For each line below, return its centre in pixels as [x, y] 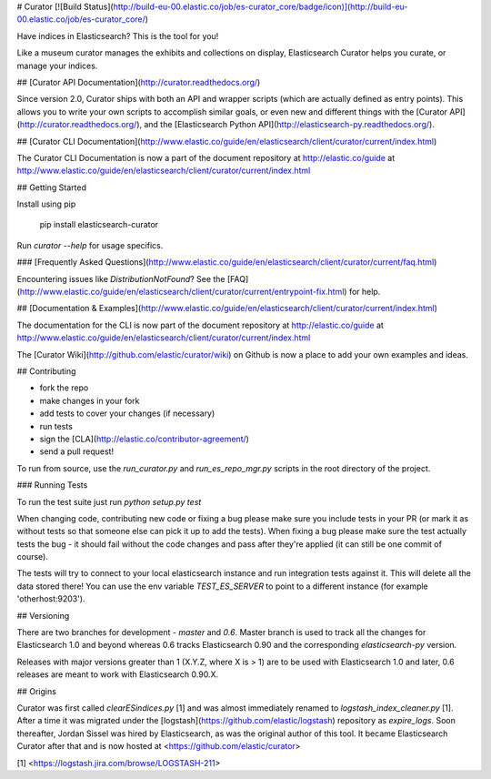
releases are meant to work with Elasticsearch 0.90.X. [117, 674]
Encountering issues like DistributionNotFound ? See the [121, 278]
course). [33, 557]
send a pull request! [76, 451]
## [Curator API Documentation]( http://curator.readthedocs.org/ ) [139, 82]
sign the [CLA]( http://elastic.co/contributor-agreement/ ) [145, 439]
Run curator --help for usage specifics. [90, 245]
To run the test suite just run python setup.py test [109, 501]
